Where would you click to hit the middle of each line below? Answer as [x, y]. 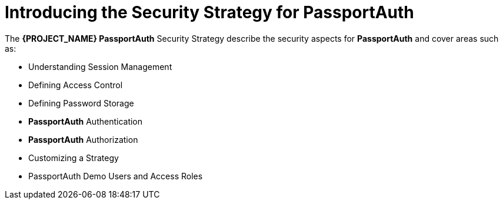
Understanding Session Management [100, 66]
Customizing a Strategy [74, 158]
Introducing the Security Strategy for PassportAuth [209, 12]
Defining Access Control [76, 85]
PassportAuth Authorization [83, 139]
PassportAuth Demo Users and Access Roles [116, 176]
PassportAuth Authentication [86, 121]
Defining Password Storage [81, 103]
